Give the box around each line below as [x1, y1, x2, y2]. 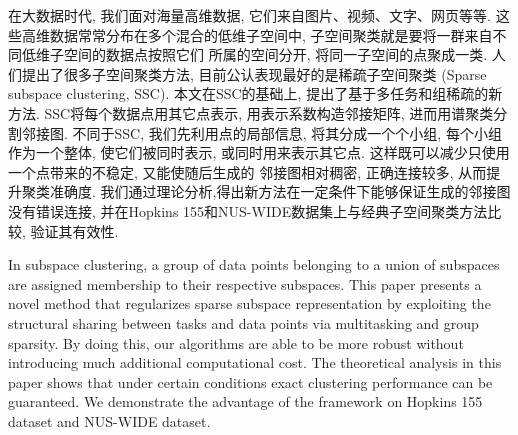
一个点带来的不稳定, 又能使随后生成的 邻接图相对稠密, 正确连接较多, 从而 [8, 161, 487, 182]
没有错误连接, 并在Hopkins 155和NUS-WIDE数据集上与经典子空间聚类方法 [8, 200, 488, 221]
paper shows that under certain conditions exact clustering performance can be [8, 371, 493, 392]
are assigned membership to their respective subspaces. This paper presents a [8, 273, 482, 294]
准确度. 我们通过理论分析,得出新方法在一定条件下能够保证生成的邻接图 [49, 181, 511, 202]
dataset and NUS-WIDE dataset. [8, 410, 211, 431]
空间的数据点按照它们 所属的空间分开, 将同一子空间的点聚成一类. [63, 44, 488, 65]
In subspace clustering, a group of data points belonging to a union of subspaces [8, 254, 500, 275]
